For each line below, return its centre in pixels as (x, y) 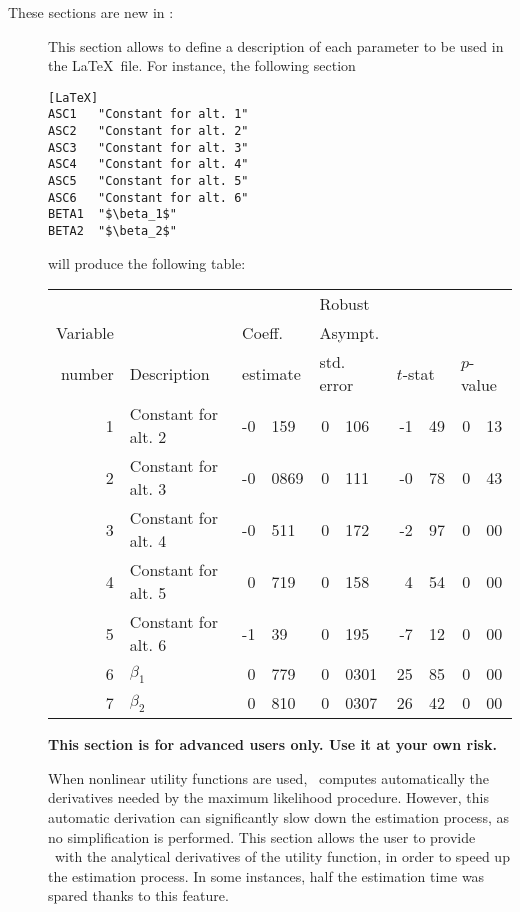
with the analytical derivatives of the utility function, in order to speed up (282, 856)
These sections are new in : (91, 12)
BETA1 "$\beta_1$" (112, 214)
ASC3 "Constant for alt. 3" (148, 147)
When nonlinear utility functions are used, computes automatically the (268, 777)
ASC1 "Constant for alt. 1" (148, 114)
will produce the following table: (147, 262)
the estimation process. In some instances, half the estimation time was (266, 875)
